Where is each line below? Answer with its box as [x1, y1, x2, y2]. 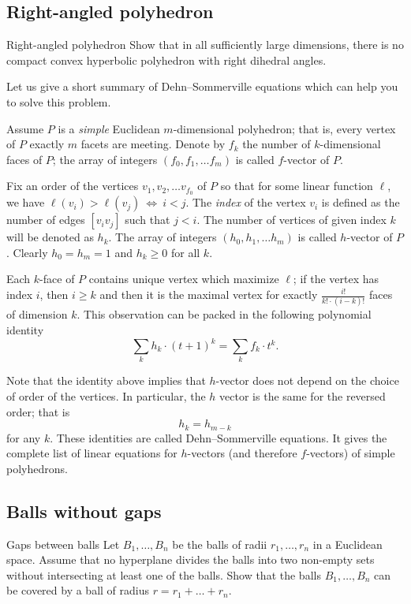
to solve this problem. [6, 93, 111, 110]
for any [6, 429, 41, 446]
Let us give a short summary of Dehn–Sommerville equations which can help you [6, 78, 398, 95]
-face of [39, 270, 75, 287]
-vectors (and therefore [187, 445, 297, 461]
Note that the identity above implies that [6, 372, 206, 389]
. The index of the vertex [185, 194, 306, 211]
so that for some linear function [220, 177, 373, 194]
